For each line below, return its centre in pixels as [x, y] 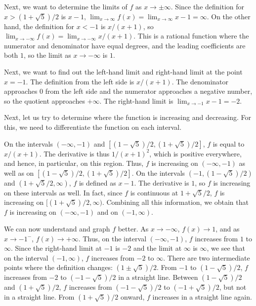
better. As [133, 228]
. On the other [229, 16]
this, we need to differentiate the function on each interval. [93, 127]
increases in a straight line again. [202, 297]
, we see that [226, 248]
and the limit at [157, 248]
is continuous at [154, 192]
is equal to [229, 143]
